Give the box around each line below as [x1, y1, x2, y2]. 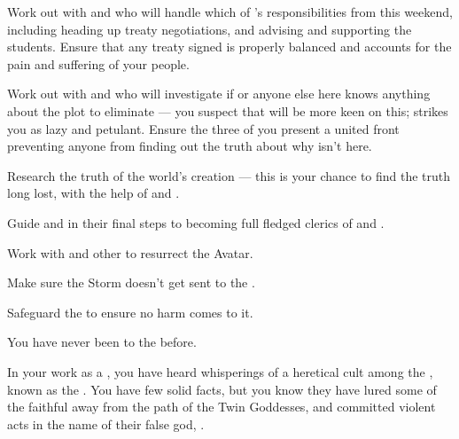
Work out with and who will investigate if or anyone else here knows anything [7, 84, 431, 103]
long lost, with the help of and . [7, 184, 180, 202]
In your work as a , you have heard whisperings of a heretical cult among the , [7, 362, 433, 380]
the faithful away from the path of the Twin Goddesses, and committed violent [7, 397, 436, 416]
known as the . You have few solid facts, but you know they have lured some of [7, 380, 437, 398]
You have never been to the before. [7, 333, 197, 351]
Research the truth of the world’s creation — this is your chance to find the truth [7, 166, 451, 184]
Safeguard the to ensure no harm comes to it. [7, 302, 253, 321]
